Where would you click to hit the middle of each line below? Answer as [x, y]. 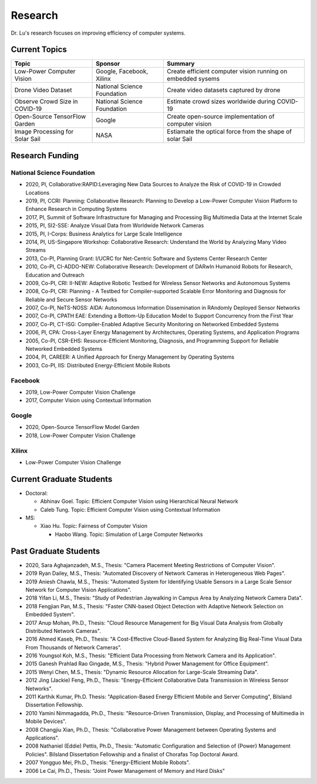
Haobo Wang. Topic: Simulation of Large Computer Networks [129, 534]
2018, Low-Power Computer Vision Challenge [81, 435]
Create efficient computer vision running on [227, 72]
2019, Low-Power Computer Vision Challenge [81, 392]
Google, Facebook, [122, 72]
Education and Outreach [55, 275]
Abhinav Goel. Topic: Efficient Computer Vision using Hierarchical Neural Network [139, 501]
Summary [181, 63]
